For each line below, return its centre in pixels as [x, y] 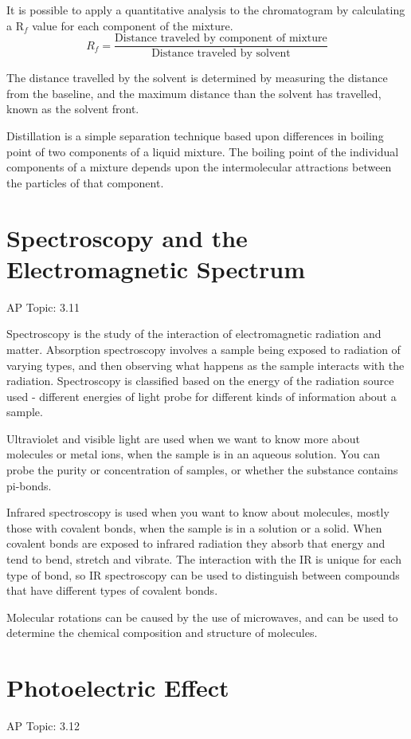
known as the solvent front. [73, 109]
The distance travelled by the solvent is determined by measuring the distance [197, 78]
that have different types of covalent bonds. [112, 590]
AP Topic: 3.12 [43, 726]
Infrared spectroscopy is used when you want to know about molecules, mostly [198, 512]
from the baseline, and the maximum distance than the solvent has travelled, [194, 93]
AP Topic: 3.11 [43, 307]
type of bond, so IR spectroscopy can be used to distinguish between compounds [203, 574]
